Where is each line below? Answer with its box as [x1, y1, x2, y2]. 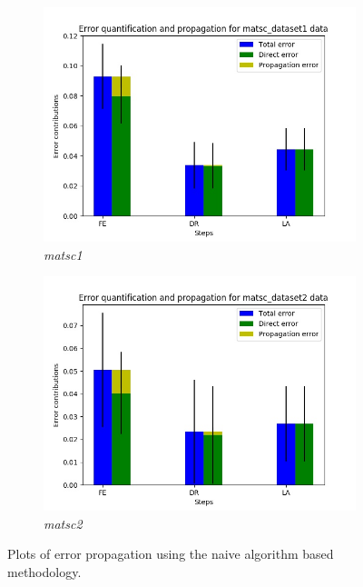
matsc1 [44, 244, 83, 264]
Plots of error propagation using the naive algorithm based [7, 544, 334, 563]
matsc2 [44, 513, 83, 532]
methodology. [7, 562, 82, 581]
